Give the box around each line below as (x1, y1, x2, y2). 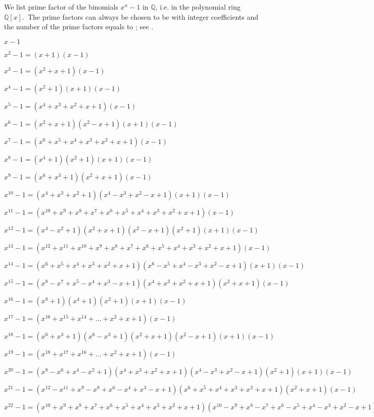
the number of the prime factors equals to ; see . (4, 21, 154, 32)
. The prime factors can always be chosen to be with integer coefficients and (22, 11, 259, 22)
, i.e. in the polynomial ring (155, 2, 241, 12)
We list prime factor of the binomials (4, 2, 118, 12)
